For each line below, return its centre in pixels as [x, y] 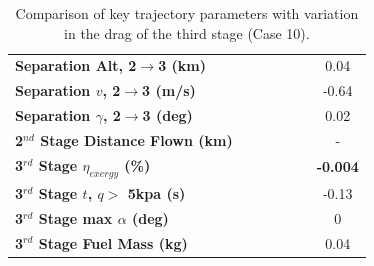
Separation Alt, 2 [76, 65]
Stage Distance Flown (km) [136, 139]
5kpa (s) [156, 192]
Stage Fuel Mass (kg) [113, 242]
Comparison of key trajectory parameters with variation [187, 13]
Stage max [75, 217]
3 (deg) [167, 115]
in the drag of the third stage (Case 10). [187, 32]
